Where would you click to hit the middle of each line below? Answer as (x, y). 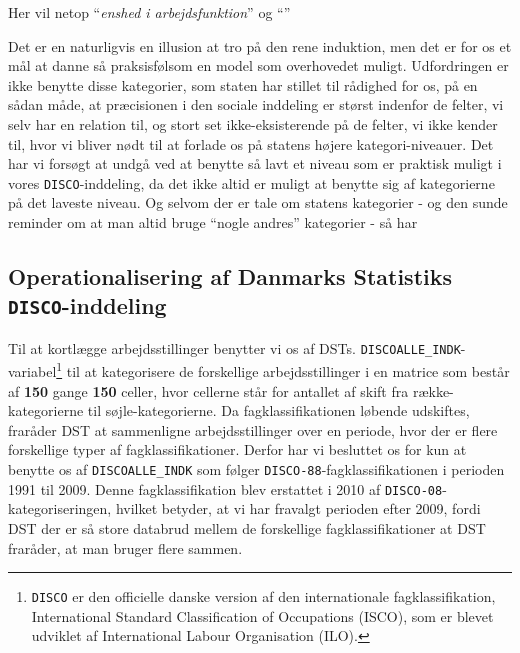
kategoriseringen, (60, 508)
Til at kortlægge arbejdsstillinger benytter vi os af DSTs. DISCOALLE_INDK (234, 347)
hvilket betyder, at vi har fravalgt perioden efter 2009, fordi (298, 508)
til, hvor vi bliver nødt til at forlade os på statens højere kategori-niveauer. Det (251, 143)
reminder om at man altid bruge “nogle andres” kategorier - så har (213, 222)
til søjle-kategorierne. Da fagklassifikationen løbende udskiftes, (278, 410)
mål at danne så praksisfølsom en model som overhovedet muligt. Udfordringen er (258, 65)
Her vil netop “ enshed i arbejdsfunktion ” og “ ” (149, 12)
